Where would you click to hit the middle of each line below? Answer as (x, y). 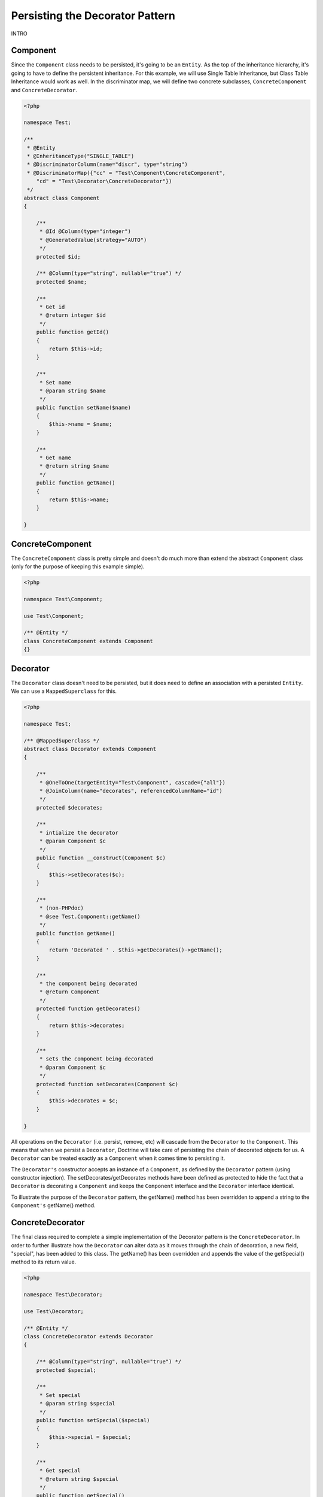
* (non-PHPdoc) (61, 908)
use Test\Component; (54, 616)
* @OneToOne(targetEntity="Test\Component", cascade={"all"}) (132, 782)
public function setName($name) (84, 407)
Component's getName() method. (53, 1205)
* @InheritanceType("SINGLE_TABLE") (81, 156)
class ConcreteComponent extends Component (89, 641)
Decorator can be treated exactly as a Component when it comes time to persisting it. (118, 1158)
